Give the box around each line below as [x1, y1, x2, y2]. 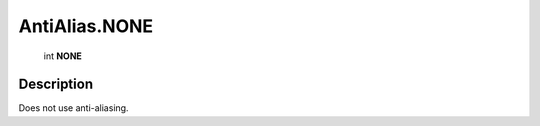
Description [18, 76, 94, 93]
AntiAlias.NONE [18, 15, 154, 37]
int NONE [43, 50, 82, 62]
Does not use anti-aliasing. [18, 102, 129, 114]
